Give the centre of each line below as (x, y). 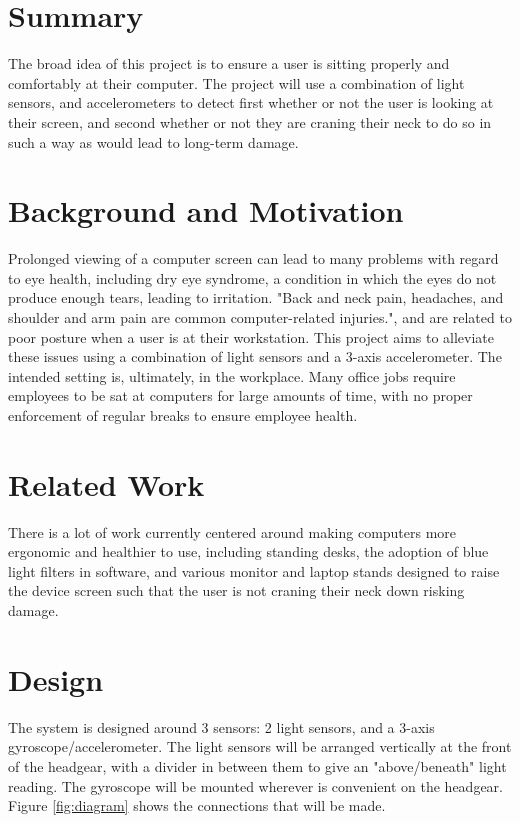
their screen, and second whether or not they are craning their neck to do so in (250, 121)
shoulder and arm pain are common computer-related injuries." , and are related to (260, 317)
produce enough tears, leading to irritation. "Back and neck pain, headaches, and (256, 297)
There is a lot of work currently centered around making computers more (232, 531)
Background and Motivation (206, 210)
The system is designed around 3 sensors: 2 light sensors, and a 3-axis (221, 726)
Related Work (106, 483)
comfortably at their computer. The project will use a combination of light (236, 82)
